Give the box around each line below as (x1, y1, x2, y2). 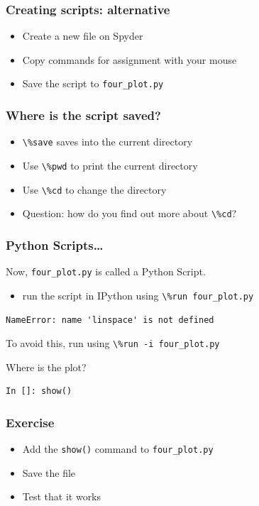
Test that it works (22, 489, 101, 504)
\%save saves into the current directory (22, 134, 193, 149)
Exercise (6, 413, 55, 431)
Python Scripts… (6, 236, 104, 253)
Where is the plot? (6, 359, 87, 374)
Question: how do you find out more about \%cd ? (22, 206, 237, 221)
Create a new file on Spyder (22, 28, 143, 43)
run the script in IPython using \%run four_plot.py (22, 287, 254, 302)
